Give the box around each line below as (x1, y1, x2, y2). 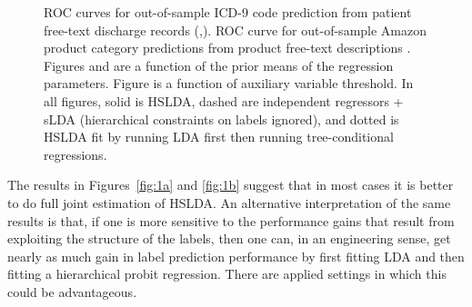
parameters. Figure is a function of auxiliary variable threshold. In (44, 74, 414, 93)
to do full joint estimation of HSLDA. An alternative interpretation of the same (7, 193, 451, 212)
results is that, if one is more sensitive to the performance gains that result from (7, 211, 455, 230)
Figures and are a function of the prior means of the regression (44, 55, 394, 74)
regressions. (44, 144, 107, 163)
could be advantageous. (7, 282, 137, 301)
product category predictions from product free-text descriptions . (44, 38, 411, 57)
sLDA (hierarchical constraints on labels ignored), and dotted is (44, 109, 399, 128)
